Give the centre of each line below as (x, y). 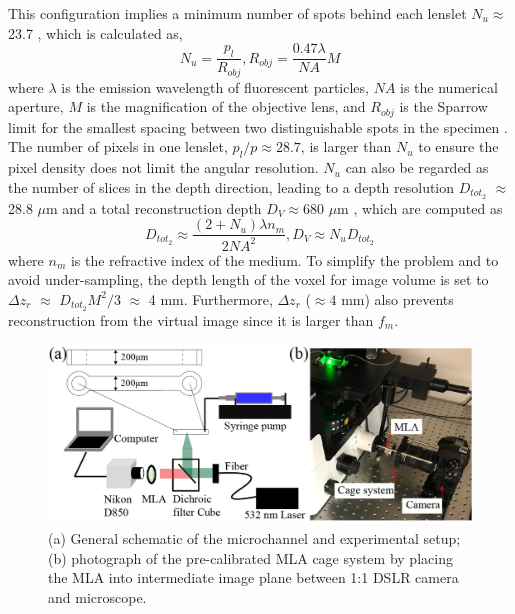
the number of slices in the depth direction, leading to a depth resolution (231, 186)
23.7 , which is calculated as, (95, 32)
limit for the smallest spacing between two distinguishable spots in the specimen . (258, 126)
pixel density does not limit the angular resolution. (163, 167)
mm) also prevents (397, 298)
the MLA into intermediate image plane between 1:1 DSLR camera (253, 577)
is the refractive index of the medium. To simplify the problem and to (284, 259)
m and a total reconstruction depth (154, 207)
